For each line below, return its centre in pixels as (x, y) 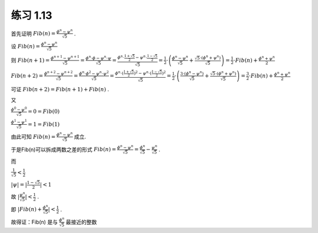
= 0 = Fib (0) (44, 111)
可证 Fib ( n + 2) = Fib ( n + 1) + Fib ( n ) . (60, 89)
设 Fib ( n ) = (26, 46)
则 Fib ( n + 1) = (30, 60)
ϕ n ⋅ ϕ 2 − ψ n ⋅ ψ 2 (94, 73)
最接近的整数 (81, 222)
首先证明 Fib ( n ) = (33, 34)
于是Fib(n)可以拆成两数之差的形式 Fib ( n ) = (64, 149)
